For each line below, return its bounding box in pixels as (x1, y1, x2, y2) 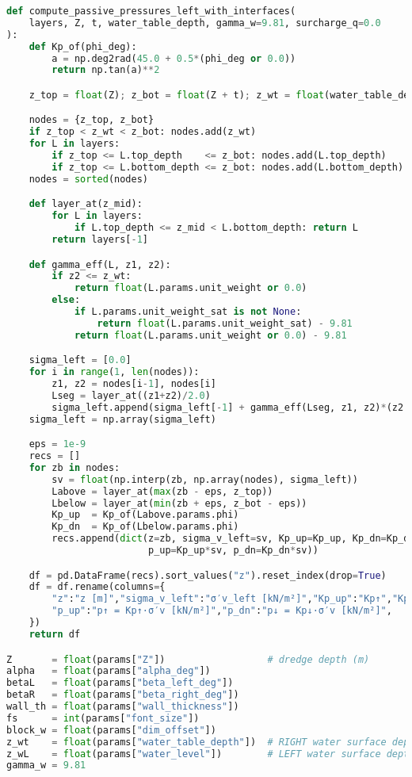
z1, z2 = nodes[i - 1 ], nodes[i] (51, 378, 216, 390)
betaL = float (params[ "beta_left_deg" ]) (6, 677, 234, 689)
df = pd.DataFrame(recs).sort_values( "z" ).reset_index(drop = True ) (29, 569, 387, 581)
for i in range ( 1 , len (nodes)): (29, 366, 200, 378)
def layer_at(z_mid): (29, 198, 143, 210)
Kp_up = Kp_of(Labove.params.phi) (51, 509, 239, 521)
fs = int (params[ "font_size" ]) (6, 712, 200, 724)
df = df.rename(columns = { (29, 581, 166, 593)
